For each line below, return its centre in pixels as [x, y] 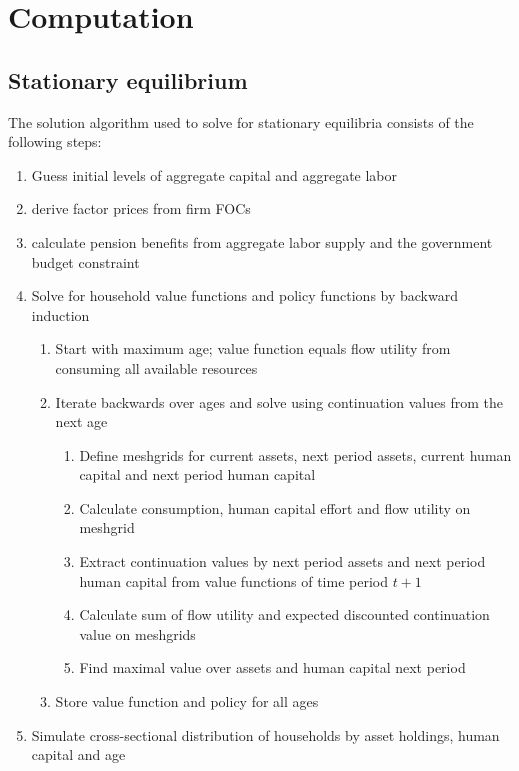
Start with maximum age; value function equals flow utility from [253, 348]
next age [81, 421]
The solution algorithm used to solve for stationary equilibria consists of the [241, 121]
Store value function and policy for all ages [187, 701]
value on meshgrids [137, 633]
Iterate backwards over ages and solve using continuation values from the [279, 401]
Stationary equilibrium [128, 79]
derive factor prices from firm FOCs [141, 208]
